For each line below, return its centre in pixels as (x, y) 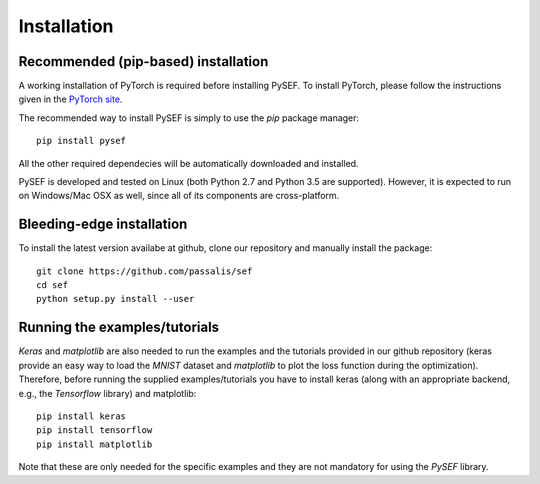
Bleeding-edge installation (103, 224)
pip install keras (81, 416)
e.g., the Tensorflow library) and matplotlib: (107, 393)
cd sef (52, 285)
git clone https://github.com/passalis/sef (144, 271)
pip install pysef (81, 141)
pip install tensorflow (94, 430)
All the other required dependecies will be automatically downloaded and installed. (188, 163)
